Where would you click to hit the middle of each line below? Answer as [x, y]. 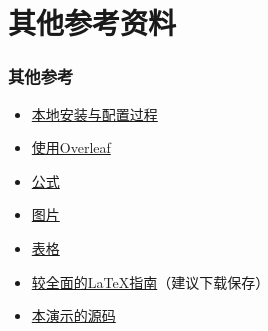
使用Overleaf [71, 147]
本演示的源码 [73, 315]
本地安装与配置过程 [94, 113]
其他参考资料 [92, 22]
